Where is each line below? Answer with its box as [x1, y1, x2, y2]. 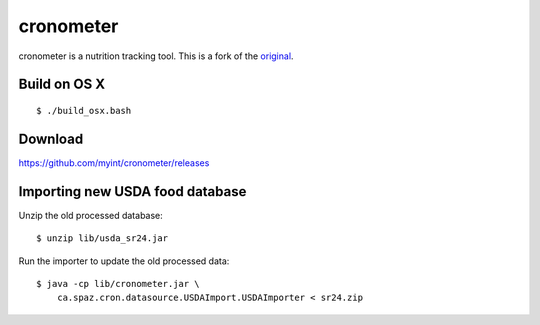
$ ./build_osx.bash [36, 105, 132, 116]
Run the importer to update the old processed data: [18, 255, 230, 267]
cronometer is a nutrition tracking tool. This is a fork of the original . [18, 50, 294, 62]
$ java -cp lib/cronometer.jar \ [36, 278, 200, 289]
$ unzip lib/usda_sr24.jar [36, 233, 169, 244]
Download [18, 130, 84, 147]
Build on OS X [18, 76, 105, 93]
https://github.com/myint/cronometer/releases [18, 156, 210, 169]
